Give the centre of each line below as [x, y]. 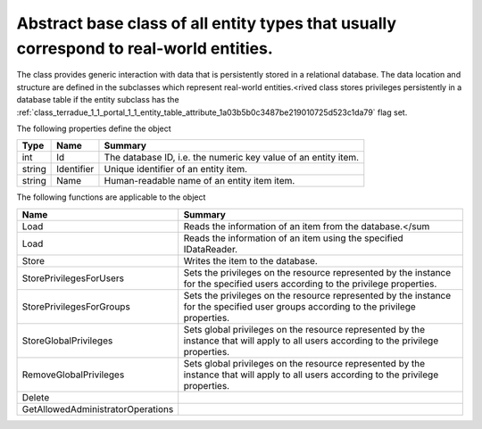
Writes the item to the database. [251, 260]
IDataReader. [211, 249]
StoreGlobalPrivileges [67, 341]
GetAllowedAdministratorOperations [98, 408]
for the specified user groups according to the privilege [300, 306]
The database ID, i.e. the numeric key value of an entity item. [232, 158]
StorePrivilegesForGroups [76, 306]
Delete [36, 397]
